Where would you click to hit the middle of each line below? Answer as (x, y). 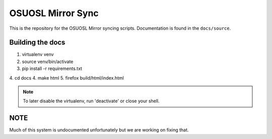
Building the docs (37, 43)
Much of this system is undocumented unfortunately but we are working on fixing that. (99, 130)
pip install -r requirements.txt (52, 68)
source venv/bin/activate (48, 61)
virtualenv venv (38, 54)
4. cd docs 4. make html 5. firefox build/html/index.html (67, 78)
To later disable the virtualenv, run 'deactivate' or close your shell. (91, 101)
